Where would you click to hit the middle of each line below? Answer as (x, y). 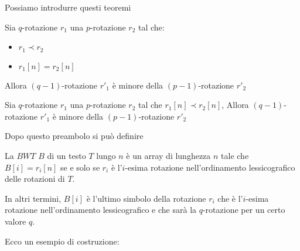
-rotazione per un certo (244, 210)
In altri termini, (33, 198)
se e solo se (80, 167)
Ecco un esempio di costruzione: (62, 241)
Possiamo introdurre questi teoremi (68, 7)
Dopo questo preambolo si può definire (74, 136)
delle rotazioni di (35, 179)
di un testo (67, 156)
